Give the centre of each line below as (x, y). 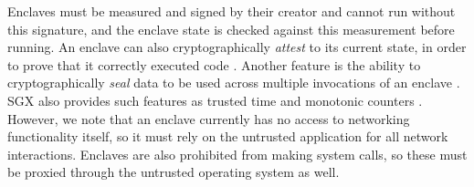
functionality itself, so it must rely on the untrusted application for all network (228, 136)
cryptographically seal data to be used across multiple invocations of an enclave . (234, 83)
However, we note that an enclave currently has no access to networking (209, 118)
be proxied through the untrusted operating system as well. (174, 172)
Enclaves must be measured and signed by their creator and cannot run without (232, 11)
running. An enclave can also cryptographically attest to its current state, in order (237, 47)
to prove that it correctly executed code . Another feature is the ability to (214, 64)
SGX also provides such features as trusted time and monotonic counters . (215, 100)
